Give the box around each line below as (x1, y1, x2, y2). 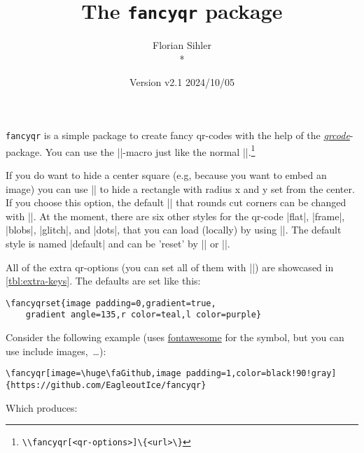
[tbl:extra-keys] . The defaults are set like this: (6, 273, 201, 288)
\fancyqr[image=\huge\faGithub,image (6, 368, 181, 379)
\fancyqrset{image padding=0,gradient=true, (6, 298, 216, 308)
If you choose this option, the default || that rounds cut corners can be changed (6, 195, 346, 210)
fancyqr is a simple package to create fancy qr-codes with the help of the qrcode (6, 128, 350, 143)
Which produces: (6, 400, 78, 415)
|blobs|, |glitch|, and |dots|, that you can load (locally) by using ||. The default (6, 222, 342, 237)
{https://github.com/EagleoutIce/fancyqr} (6, 380, 206, 390)
